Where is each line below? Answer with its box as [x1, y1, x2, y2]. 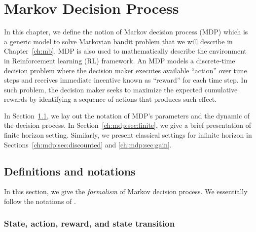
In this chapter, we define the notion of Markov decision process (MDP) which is [4, 27, 248, 37]
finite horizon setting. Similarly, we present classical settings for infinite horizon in [4, 130, 252, 140]
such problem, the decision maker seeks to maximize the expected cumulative [4, 84, 238, 94]
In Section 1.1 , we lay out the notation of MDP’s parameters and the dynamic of [4, 110, 250, 120]
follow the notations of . [4, 196, 76, 206]
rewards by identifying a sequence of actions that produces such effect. [4, 94, 217, 104]
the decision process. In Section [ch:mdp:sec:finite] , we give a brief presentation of [4, 120, 251, 130]
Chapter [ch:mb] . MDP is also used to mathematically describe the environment [4, 46, 247, 56]
